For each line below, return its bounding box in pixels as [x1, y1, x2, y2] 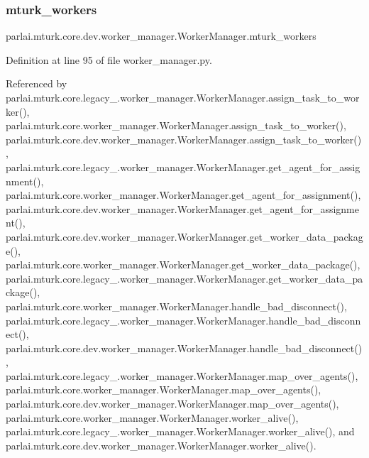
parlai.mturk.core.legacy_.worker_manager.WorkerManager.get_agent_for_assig [6, 159, 360, 174]
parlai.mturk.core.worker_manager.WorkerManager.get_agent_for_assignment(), [6, 187, 361, 202]
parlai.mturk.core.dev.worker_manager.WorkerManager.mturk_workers [6, 28, 316, 43]
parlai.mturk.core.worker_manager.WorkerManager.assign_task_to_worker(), [6, 118, 346, 133]
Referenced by [6, 76, 67, 91]
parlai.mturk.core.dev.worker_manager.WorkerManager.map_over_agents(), [6, 396, 339, 411]
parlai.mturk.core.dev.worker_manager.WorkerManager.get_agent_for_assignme [6, 201, 359, 216]
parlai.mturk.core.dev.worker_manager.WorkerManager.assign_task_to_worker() [6, 131, 362, 146]
